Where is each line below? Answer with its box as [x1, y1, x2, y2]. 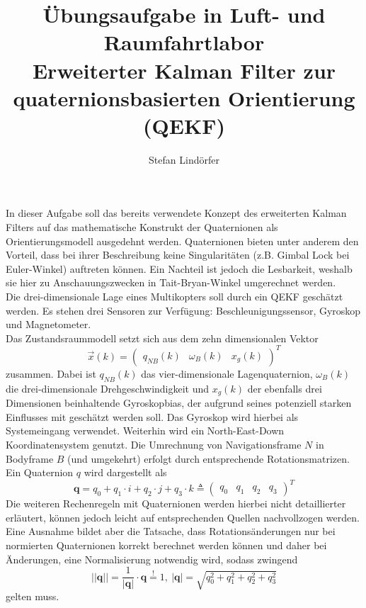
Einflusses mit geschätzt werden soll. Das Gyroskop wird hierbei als [6, 409, 299, 424]
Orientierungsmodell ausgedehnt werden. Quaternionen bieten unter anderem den [6, 233, 359, 248]
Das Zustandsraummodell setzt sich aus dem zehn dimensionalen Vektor [6, 330, 319, 345]
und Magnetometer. [6, 317, 91, 332]
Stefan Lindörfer [149, 152, 219, 167]
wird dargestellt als [84, 465, 167, 480]
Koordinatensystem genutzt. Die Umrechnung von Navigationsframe [6, 437, 302, 451]
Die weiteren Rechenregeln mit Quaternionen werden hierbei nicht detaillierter [6, 496, 346, 511]
